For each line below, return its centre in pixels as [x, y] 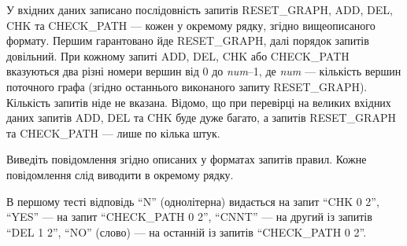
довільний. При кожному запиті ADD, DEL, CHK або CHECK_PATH [178, 55]
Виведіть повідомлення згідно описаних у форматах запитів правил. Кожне [187, 159]
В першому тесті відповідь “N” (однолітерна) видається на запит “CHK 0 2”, [193, 201]
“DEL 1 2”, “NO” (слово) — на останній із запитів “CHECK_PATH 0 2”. [187, 231]
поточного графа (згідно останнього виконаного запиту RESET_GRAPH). [187, 86]
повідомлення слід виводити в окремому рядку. [120, 174]
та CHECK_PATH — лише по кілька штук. [113, 132]
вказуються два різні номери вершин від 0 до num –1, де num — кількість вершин [204, 71]
